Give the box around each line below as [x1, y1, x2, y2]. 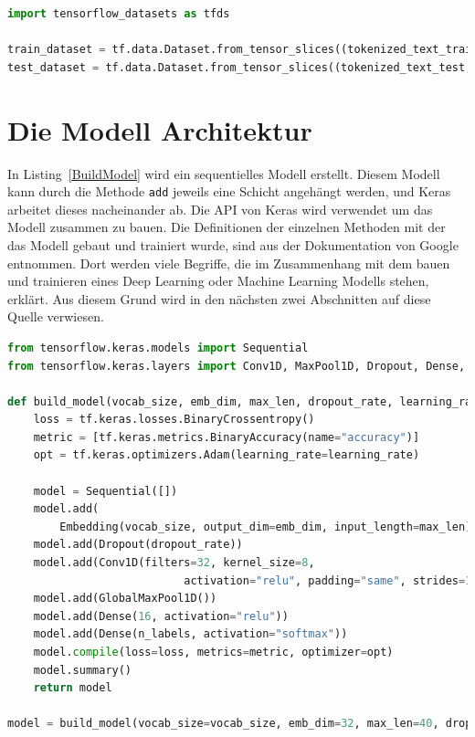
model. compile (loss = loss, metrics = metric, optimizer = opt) [33, 646, 394, 658]
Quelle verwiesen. [7, 307, 104, 326]
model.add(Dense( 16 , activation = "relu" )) [33, 609, 289, 623]
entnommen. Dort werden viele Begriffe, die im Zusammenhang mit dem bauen [7, 253, 450, 272]
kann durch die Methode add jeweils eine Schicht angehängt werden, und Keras [7, 182, 451, 201]
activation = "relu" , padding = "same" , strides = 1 [184, 574, 472, 587]
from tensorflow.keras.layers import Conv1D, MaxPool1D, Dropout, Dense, [7, 359, 466, 373]
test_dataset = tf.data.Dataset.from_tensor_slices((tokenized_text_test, [7, 60, 472, 74]
